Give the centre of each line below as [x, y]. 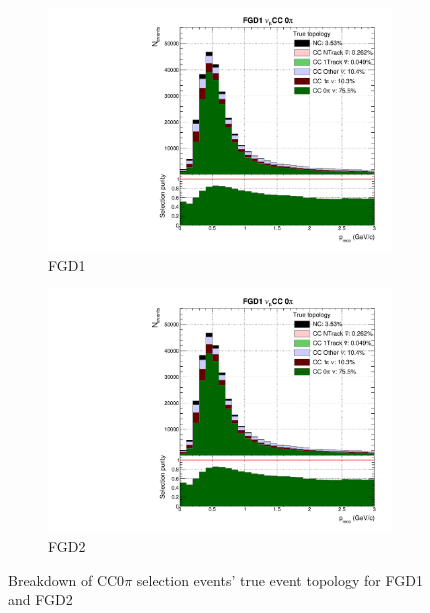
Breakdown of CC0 [66, 579]
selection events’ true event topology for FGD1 [279, 579]
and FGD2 [40, 599]
